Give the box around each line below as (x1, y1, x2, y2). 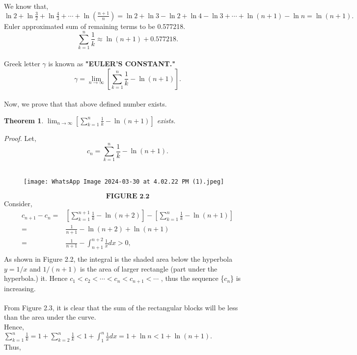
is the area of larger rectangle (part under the (80, 263, 218, 273)
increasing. (4, 283, 36, 293)
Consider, (4, 198, 32, 208)
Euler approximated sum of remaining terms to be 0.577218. (4, 21, 186, 31)
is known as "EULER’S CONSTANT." (48, 58, 175, 68)
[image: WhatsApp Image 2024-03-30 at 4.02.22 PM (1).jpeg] (24, 178, 224, 185)
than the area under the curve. (4, 312, 96, 322)
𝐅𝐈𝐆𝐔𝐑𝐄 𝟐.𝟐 (106, 192, 150, 200)
